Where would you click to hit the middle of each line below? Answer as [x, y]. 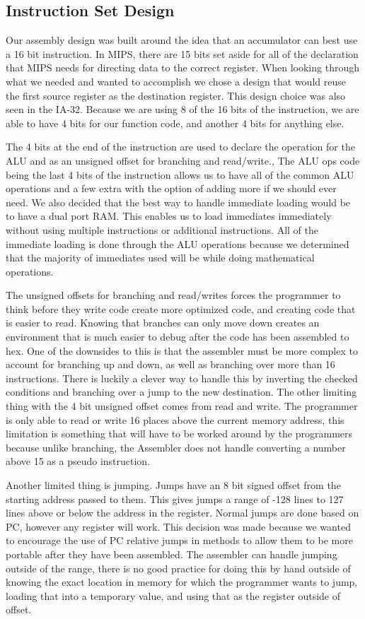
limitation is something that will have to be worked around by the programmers [179, 434]
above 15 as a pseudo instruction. [78, 461]
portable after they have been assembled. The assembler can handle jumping [172, 554]
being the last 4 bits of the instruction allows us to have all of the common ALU [180, 174]
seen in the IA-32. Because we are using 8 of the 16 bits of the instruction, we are [182, 109]
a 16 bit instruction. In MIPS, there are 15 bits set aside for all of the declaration [182, 53]
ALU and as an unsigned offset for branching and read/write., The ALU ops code [183, 160]
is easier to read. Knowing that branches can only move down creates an [163, 323]
